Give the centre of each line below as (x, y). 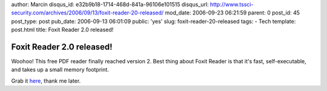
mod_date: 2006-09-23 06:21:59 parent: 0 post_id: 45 (232, 13)
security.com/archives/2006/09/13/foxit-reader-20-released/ (88, 13)
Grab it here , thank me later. (46, 81)
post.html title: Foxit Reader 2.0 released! (62, 30)
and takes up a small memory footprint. (60, 70)
